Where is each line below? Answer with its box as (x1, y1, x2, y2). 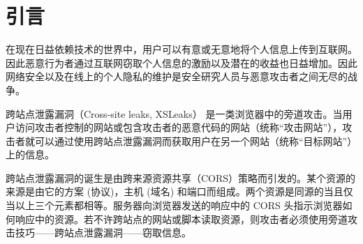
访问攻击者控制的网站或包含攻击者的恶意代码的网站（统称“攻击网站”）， (15, 120, 343, 135)
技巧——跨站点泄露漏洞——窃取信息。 (15, 225, 191, 240)
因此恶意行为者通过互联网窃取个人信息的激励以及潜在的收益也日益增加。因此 (6, 55, 357, 70)
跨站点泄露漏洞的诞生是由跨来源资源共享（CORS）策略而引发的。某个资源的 (6, 170, 356, 185)
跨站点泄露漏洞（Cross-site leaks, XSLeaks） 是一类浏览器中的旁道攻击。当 (6, 106, 343, 121)
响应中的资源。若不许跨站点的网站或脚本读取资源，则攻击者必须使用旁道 (15, 211, 348, 226)
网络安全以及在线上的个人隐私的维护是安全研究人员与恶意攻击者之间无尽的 (6, 69, 348, 84)
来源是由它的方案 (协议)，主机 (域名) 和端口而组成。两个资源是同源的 (6, 184, 324, 199)
